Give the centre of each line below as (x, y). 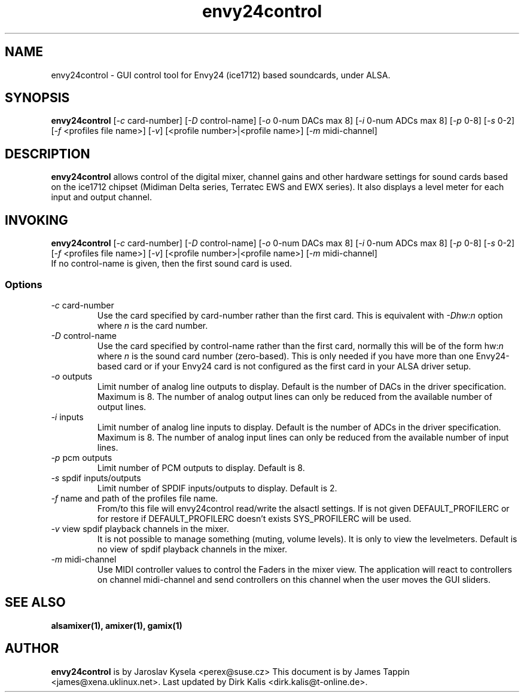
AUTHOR (32, 649)
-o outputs (72, 376)
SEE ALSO (35, 603)
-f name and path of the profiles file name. (135, 498)
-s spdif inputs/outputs (96, 478)
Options (24, 284)
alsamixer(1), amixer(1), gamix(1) (117, 625)
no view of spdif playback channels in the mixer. (192, 549)
